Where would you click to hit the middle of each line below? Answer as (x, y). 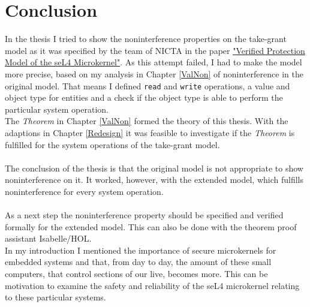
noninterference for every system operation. (84, 191)
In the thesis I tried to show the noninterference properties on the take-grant (146, 39)
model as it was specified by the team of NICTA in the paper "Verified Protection (155, 50)
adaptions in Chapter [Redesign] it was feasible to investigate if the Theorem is (150, 132)
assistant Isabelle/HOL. (48, 238)
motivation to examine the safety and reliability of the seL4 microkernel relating (152, 285)
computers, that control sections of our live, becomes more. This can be (136, 274)
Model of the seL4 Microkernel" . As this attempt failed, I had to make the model (154, 62)
